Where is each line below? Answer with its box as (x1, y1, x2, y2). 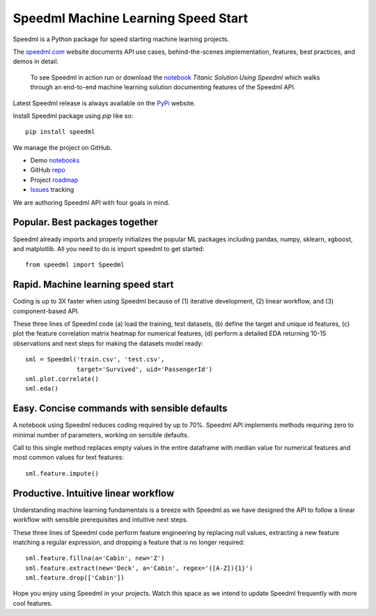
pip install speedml (25, 128, 95, 136)
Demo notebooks (30, 156, 80, 165)
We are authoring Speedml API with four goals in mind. (13, 198, 170, 206)
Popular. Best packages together (13, 216, 158, 228)
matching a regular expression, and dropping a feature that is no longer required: (13, 538, 245, 546)
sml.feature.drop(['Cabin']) (25, 574, 125, 582)
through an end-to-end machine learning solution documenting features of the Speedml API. (30, 83, 296, 91)
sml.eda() (25, 384, 58, 393)
